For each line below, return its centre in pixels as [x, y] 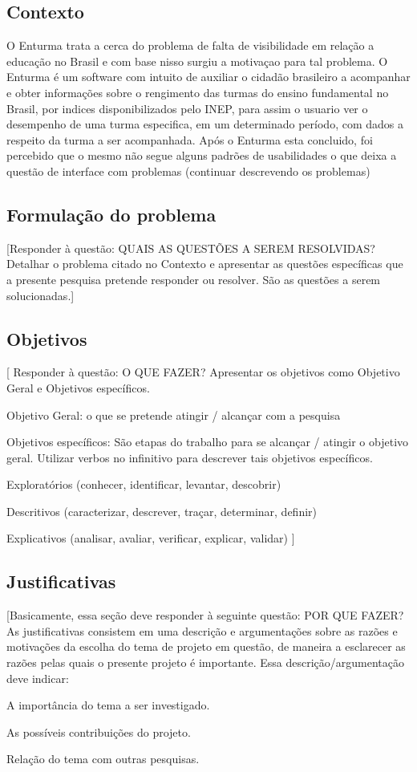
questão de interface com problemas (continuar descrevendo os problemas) [188, 171]
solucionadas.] [40, 295]
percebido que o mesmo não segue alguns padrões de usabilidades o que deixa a [202, 155]
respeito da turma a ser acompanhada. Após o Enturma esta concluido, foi [190, 139]
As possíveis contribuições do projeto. [99, 731]
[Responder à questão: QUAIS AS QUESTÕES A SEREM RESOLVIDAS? [191, 248]
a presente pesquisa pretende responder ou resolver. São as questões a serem [194, 279]
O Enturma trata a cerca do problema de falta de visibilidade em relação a [190, 45]
